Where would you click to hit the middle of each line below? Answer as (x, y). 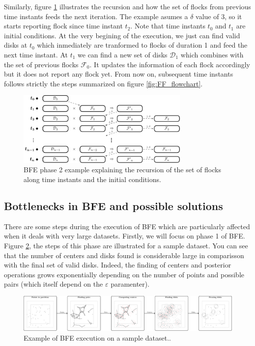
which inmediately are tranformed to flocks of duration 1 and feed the (142, 45)
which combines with (212, 54)
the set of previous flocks (41, 64)
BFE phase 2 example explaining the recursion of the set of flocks (122, 170)
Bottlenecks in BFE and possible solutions (113, 206)
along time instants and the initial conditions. (92, 179)
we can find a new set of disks (123, 54)
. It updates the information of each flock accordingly (170, 64)
